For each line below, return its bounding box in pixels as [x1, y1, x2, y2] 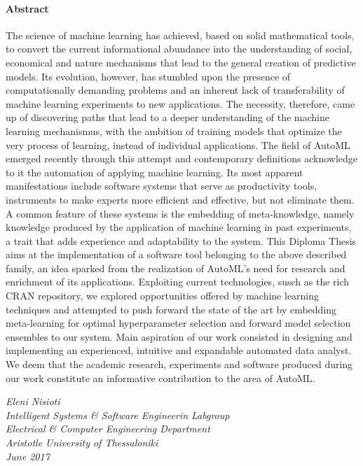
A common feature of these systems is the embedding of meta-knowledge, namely [6, 206, 355, 220]
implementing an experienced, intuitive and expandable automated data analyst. [6, 343, 352, 358]
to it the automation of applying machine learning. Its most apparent [6, 164, 303, 179]
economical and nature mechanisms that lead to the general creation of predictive [6, 55, 356, 69]
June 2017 [6, 449, 50, 463]
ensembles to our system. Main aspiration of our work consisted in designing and [6, 329, 352, 344]
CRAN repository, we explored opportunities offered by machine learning [6, 288, 320, 303]
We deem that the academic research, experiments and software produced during [6, 357, 353, 372]
